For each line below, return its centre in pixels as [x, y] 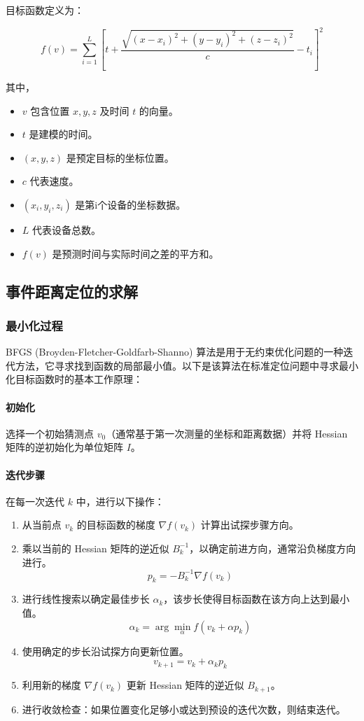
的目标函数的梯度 [116, 525]
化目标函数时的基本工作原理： [74, 379]
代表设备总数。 [67, 230]
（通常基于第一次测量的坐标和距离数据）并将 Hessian [227, 433]
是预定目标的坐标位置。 [120, 157]
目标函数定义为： [45, 10]
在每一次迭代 [35, 501]
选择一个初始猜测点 [50, 433]
